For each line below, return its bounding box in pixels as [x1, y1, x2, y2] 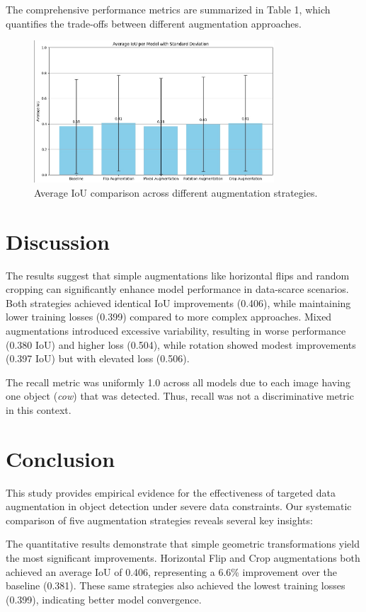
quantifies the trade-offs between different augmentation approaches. [6, 16, 302, 30]
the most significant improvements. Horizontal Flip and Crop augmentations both [6, 550, 360, 565]
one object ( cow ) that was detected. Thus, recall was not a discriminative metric [6, 388, 354, 403]
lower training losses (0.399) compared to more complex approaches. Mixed [6, 309, 332, 324]
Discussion [6, 226, 110, 255]
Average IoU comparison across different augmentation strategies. [34, 185, 318, 200]
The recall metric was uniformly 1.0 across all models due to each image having [6, 374, 350, 389]
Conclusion [6, 444, 115, 473]
